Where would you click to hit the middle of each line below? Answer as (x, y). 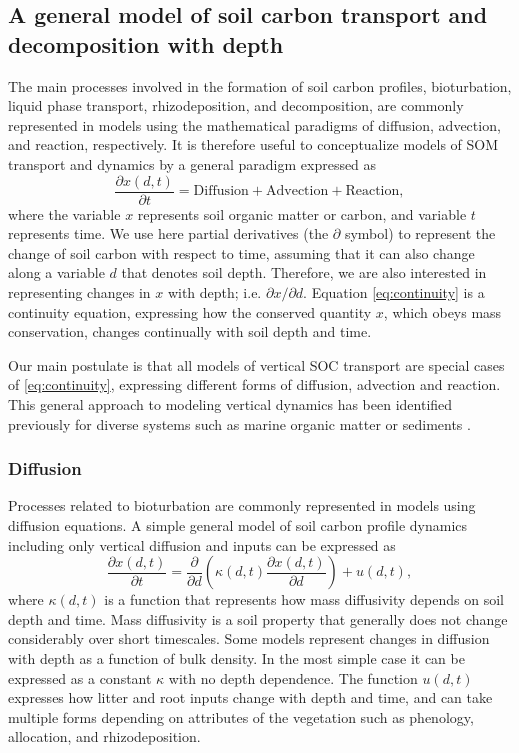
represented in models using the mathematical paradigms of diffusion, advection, (254, 124)
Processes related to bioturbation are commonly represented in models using (242, 505)
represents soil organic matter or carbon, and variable (302, 213)
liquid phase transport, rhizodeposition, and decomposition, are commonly (236, 105)
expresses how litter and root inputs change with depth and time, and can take (250, 697)
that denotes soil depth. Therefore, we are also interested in (304, 272)
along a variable (56, 272)
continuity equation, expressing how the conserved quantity (190, 311)
